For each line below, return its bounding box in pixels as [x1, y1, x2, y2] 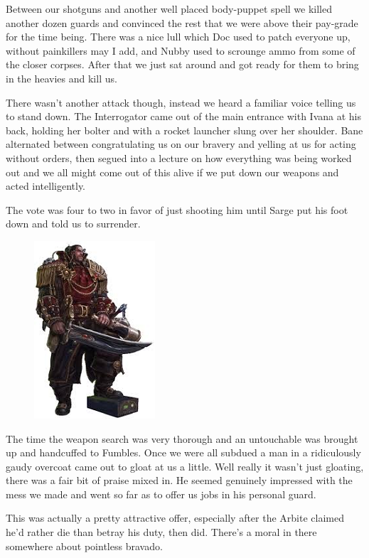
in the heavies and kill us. [6, 70, 117, 85]
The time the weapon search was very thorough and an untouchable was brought [6, 431, 358, 446]
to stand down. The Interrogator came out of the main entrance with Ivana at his [6, 109, 362, 124]
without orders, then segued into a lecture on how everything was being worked [6, 150, 352, 165]
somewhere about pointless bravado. [6, 538, 163, 553]
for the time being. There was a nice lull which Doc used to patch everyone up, [6, 29, 351, 44]
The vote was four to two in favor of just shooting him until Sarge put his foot [6, 202, 348, 217]
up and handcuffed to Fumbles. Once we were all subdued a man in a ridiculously [6, 445, 361, 460]
